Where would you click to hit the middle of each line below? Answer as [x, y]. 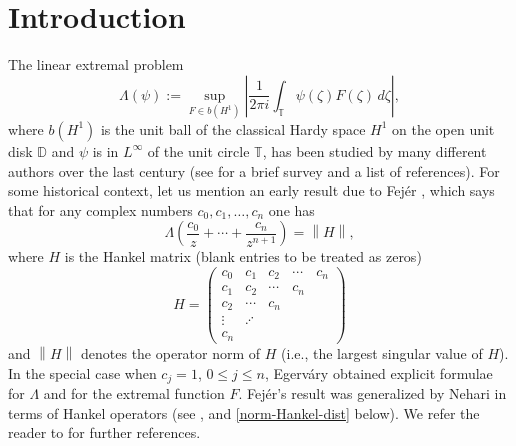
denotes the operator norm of [171, 352]
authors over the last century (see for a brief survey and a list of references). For [254, 170]
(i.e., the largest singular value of [382, 352]
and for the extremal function [134, 392]
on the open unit [443, 128]
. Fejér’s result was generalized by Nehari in [372, 392]
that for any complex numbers [100, 209]
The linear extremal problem [96, 64]
